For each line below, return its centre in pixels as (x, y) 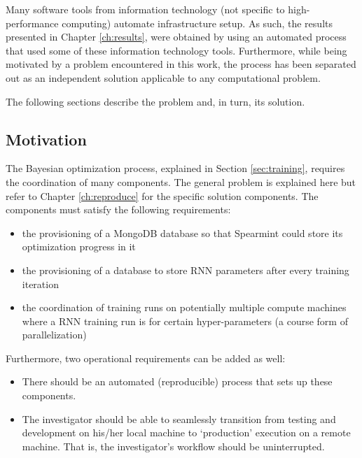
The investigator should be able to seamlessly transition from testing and (179, 418)
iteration (40, 284)
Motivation (46, 139)
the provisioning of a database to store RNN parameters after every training (186, 270)
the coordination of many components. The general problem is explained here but (181, 181)
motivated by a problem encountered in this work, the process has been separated (181, 64)
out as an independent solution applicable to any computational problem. (163, 77)
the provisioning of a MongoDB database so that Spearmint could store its (182, 232)
